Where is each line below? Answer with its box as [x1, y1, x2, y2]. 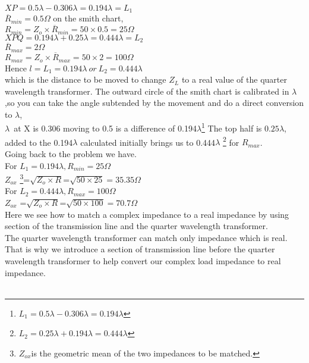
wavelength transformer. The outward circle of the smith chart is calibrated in [5, 85, 289, 97]
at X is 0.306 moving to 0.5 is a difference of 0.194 [14, 122, 197, 134]
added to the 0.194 [5, 136, 73, 148]
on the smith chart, [53, 12, 124, 24]
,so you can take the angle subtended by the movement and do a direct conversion [5, 96, 304, 109]
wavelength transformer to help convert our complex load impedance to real [5, 254, 281, 267]
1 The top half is [201, 120, 262, 134]
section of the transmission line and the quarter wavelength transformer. [5, 220, 268, 232]
